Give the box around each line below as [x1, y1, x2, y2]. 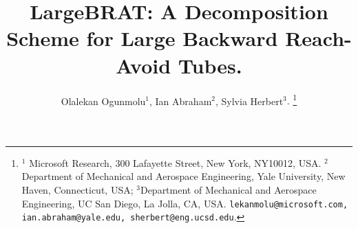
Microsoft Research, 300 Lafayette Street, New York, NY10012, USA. [29, 155, 322, 170]
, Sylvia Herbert [215, 93, 284, 108]
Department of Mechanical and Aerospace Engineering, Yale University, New [21, 169, 346, 183]
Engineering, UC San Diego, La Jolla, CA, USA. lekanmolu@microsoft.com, [21, 196, 348, 210]
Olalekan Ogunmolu [61, 93, 146, 108]
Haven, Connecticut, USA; [21, 182, 134, 196]
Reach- [285, 24, 352, 52]
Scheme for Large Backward [6, 24, 278, 52]
